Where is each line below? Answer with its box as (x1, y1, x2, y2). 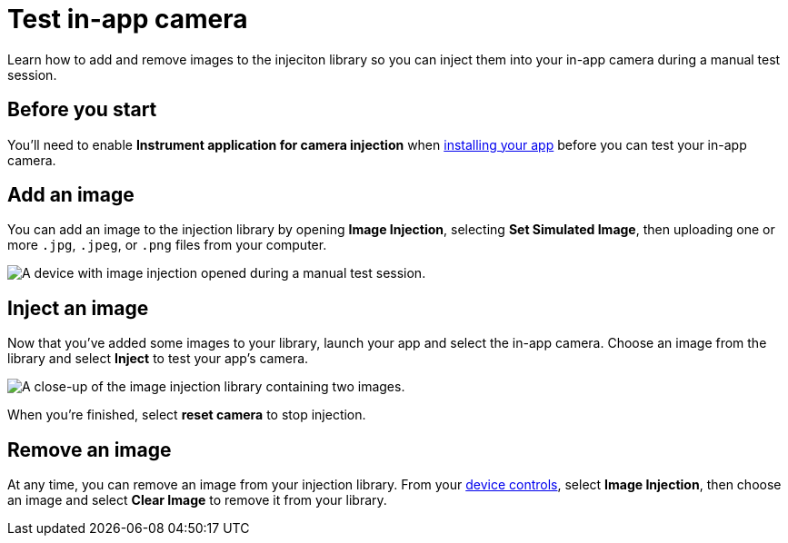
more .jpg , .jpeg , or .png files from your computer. (7, 237, 327, 253)
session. (7, 66, 57, 83)
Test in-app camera (7, 4, 248, 35)
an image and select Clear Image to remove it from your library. (7, 492, 387, 508)
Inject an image (7, 296, 149, 320)
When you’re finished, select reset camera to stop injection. (7, 407, 366, 423)
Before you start (7, 98, 157, 122)
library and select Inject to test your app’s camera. (7, 350, 309, 367)
